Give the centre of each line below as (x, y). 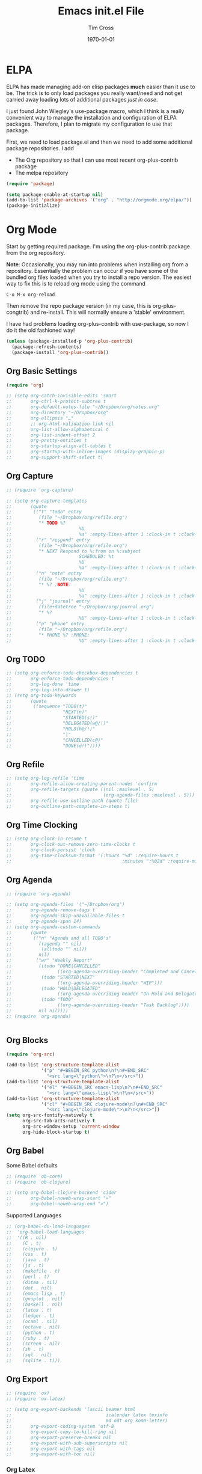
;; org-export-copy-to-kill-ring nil (62, 1432)
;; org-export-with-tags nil (51, 1449)
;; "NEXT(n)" (47, 712)
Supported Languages (34, 1215)
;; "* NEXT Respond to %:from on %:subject (74, 551)
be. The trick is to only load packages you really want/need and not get (94, 93)
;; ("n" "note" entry (44, 573)
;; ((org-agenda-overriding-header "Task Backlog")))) (98, 1005)
